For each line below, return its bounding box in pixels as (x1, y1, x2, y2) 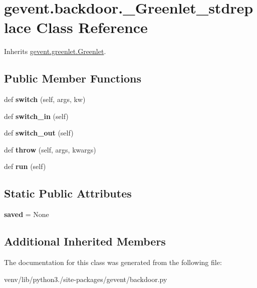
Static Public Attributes (4, 185, 132, 201)
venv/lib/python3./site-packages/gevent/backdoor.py (4, 273, 167, 284)
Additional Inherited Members (4, 233, 166, 249)
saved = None (4, 209, 49, 219)
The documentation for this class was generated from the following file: (4, 257, 222, 267)
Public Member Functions (4, 70, 141, 86)
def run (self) (4, 161, 46, 171)
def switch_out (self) (4, 127, 74, 138)
